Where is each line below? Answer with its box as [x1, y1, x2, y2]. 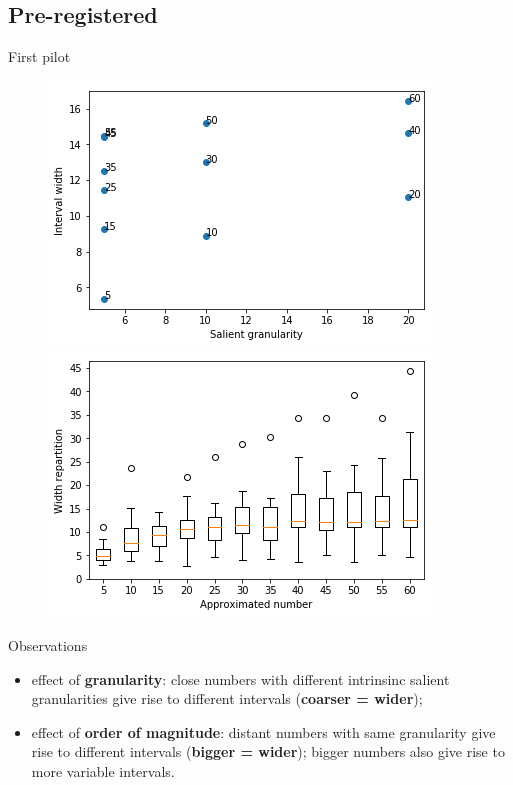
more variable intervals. [31, 760, 175, 781]
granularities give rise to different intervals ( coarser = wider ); [31, 688, 423, 709]
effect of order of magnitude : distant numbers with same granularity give [31, 721, 496, 742]
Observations [8, 634, 88, 655]
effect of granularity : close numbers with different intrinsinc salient [31, 668, 450, 689]
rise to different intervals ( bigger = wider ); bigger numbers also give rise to [31, 741, 505, 762]
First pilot [8, 46, 71, 67]
